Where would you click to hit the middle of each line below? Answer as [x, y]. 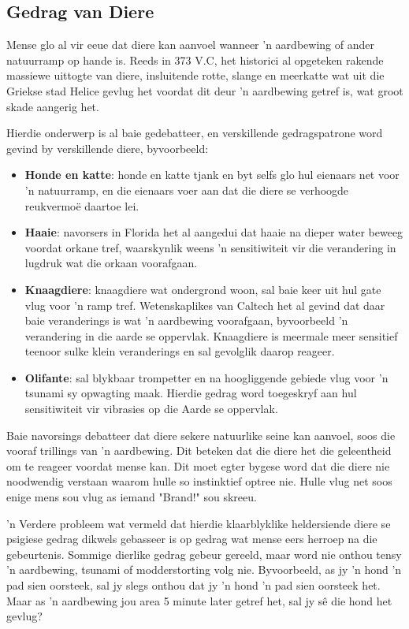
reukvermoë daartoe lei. [82, 205]
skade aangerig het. [53, 106]
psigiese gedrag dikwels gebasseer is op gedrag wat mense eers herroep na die [192, 539]
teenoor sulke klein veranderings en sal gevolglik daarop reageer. [180, 351]
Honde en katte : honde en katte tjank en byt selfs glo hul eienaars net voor [212, 175]
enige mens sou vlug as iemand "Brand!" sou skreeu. [132, 497]
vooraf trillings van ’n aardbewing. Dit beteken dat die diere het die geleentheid [199, 450]
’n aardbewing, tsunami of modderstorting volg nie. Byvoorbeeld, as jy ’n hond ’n [204, 569]
